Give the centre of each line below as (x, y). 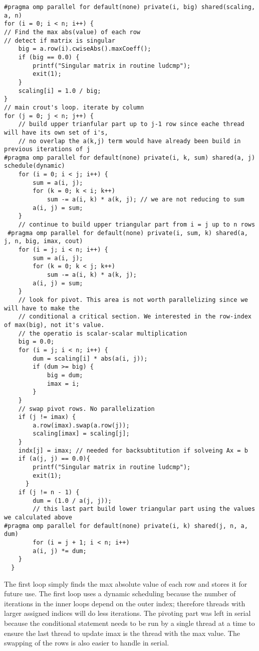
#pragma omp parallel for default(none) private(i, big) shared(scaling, (130, 7)
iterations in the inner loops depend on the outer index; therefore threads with (125, 603)
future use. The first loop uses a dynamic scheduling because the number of (120, 593)
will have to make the (42, 308)
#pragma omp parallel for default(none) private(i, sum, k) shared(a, (128, 233)
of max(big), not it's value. (54, 325)
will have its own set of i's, (56, 132)
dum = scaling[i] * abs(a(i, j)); (90, 358)
